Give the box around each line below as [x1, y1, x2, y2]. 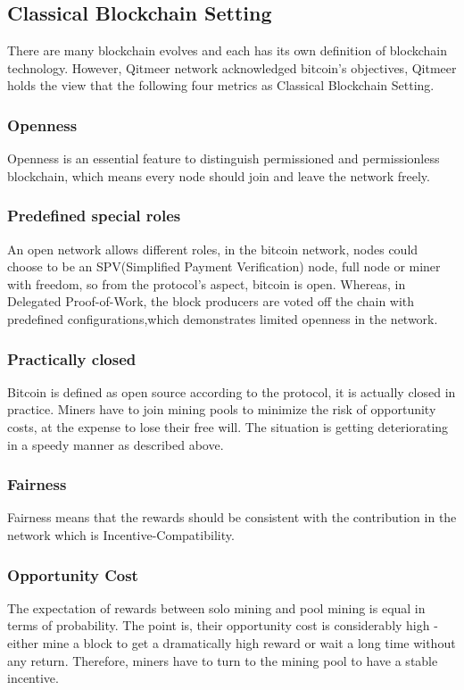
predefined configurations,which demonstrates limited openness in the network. [7, 309, 438, 328]
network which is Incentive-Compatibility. [7, 525, 235, 544]
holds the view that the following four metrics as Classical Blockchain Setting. [7, 76, 435, 95]
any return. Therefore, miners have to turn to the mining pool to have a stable [7, 651, 438, 669]
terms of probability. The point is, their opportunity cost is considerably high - [7, 616, 438, 635]
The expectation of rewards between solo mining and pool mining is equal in [7, 598, 426, 617]
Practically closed [7, 347, 137, 370]
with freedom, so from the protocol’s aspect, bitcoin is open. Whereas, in [7, 274, 406, 293]
